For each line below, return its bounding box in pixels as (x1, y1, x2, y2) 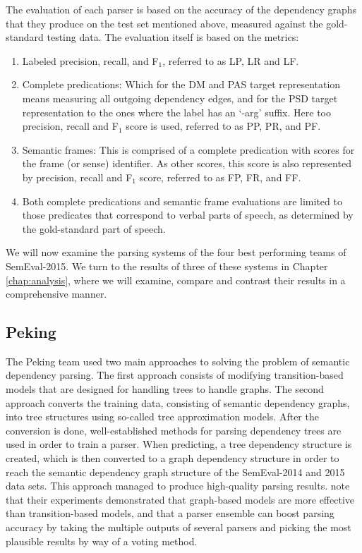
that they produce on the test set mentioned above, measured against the (6, 16, 323, 30)
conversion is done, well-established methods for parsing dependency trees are (6, 423, 342, 437)
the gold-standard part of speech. (22, 221, 166, 236)
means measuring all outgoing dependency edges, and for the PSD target (22, 90, 338, 105)
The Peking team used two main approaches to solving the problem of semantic (6, 353, 350, 368)
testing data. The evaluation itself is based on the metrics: (47, 30, 299, 44)
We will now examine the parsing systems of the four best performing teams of (6, 245, 346, 260)
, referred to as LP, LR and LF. (162, 53, 299, 68)
